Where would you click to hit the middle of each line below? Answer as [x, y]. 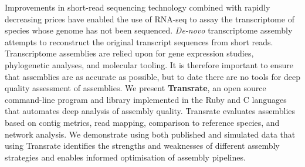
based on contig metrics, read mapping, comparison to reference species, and [142, 122]
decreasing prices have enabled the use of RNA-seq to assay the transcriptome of [150, 19]
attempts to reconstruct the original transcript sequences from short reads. [139, 41]
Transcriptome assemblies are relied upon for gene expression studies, [129, 53]
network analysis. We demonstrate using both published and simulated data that [150, 134]
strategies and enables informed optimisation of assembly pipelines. [125, 157]
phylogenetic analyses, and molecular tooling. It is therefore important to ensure [149, 64]
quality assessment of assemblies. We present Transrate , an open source [135, 88]
